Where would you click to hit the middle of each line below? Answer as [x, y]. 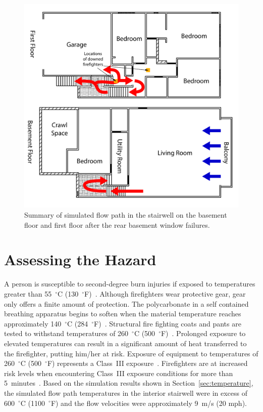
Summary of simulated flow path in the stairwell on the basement [126, 215]
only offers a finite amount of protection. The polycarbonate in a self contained [126, 303]
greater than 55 [28, 293]
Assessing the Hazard [80, 259]
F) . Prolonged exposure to [203, 333]
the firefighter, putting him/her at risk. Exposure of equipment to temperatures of [131, 353]
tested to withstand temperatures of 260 [66, 333]
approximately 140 [33, 323]
